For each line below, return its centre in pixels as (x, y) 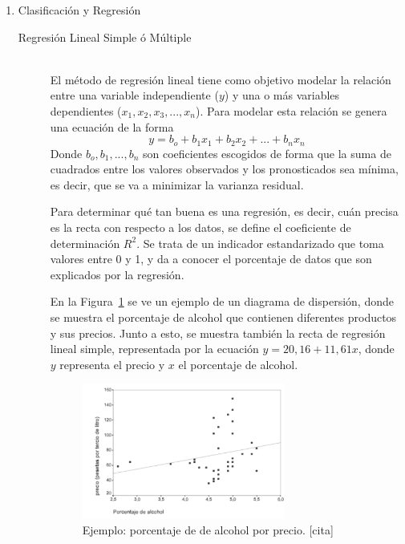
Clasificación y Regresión (79, 10)
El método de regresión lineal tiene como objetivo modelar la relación (221, 79)
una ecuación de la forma (112, 126)
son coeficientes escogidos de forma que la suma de (267, 153)
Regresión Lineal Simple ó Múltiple (105, 37)
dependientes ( (86, 110)
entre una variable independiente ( (134, 95)
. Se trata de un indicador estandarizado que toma (260, 243)
